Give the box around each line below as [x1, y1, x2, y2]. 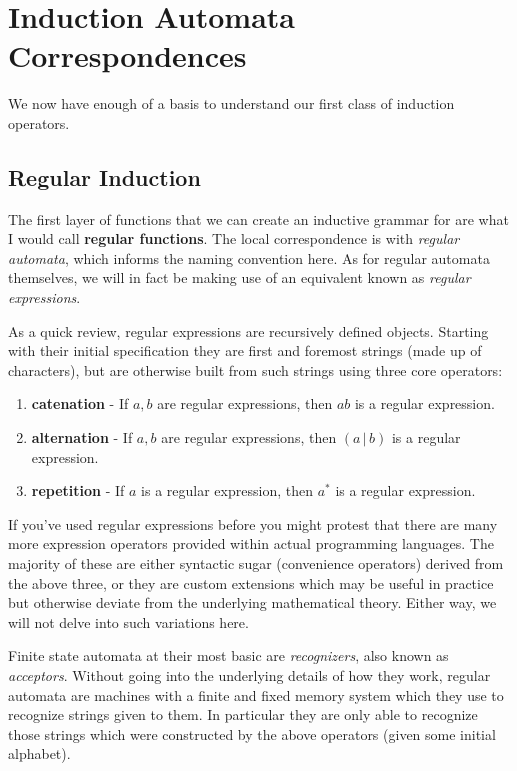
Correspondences [8, 35, 247, 76]
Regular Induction [8, 161, 201, 192]
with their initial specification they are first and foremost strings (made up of [8, 340, 482, 361]
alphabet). [8, 743, 71, 764]
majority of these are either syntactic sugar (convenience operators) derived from [8, 553, 504, 574]
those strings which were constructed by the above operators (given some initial [8, 723, 496, 744]
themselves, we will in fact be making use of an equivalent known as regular [8, 267, 471, 288]
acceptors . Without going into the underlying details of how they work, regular [8, 664, 491, 685]
